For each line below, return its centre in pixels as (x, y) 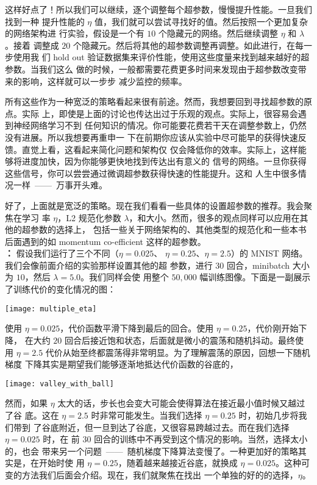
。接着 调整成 (32, 45)
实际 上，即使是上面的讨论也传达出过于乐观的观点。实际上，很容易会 (160, 113)
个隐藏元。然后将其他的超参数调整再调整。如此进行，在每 (188, 45)
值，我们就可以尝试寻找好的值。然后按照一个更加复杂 (201, 21)
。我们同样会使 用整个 (125, 277)
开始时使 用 (62, 463)
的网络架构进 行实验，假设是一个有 (75, 33)
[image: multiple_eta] (51, 309)
